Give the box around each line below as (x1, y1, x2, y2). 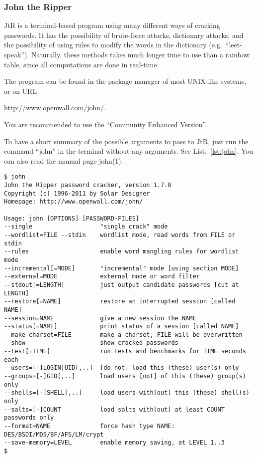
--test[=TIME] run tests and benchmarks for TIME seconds (4, 348, 246, 355)
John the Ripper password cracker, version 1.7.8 (4, 182, 171, 189)
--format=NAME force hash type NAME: (4, 423, 175, 430)
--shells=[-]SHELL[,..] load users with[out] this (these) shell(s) (4, 389, 250, 397)
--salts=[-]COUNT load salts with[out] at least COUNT (4, 406, 225, 413)
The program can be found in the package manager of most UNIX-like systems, (4, 76, 247, 86)
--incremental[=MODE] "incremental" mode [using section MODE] (4, 264, 239, 272)
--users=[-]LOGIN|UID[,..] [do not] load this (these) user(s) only (4, 364, 239, 372)
